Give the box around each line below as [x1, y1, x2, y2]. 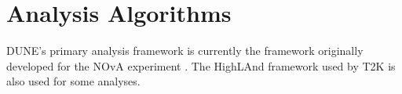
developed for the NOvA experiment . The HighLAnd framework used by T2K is [6, 57, 396, 74]
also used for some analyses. [6, 73, 141, 89]
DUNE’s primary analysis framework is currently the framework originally [6, 42, 364, 59]
